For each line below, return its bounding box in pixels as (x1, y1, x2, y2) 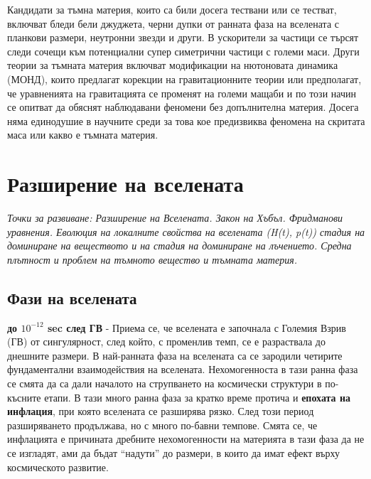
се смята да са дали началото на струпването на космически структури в (7, 376, 322, 391)
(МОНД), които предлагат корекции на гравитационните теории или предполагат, (7, 71, 362, 86)
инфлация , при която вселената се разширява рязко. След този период (7, 404, 314, 419)
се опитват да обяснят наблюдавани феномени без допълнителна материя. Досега (7, 99, 359, 114)
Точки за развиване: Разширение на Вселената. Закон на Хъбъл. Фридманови (7, 210, 343, 225)
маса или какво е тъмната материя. (7, 127, 158, 142)
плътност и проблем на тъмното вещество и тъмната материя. (7, 252, 297, 267)
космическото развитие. (7, 459, 109, 474)
